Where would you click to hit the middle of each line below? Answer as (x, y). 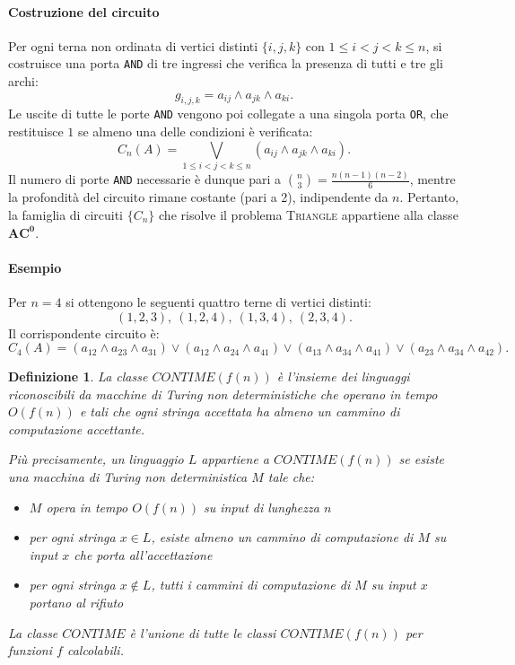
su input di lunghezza (262, 507)
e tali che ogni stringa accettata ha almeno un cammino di (240, 411)
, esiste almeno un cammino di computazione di (282, 537)
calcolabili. (95, 650)
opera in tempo (87, 507)
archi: (23, 81)
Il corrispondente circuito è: (84, 332)
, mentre (432, 179)
